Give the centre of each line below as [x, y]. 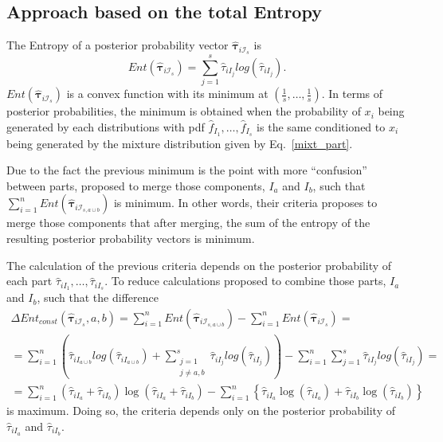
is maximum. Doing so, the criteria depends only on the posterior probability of [201, 411]
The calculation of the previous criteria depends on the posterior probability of [199, 265]
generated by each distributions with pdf [106, 126]
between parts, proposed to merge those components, [136, 185]
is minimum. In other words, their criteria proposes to [245, 203]
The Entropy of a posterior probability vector [118, 45]
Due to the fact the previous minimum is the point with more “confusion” [187, 170]
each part [29, 281]
